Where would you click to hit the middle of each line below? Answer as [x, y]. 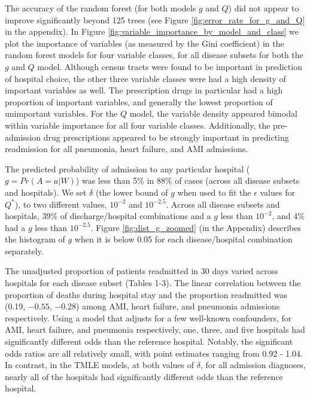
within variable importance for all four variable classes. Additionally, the [138, 125]
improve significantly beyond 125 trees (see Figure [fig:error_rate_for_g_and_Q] [155, 19]
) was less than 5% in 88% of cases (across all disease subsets [188, 180]
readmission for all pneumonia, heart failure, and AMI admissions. [127, 149]
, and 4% [288, 216]
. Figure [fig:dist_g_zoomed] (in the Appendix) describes [196, 227]
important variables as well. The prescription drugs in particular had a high [144, 90]
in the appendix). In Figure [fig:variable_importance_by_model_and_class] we [152, 31]
